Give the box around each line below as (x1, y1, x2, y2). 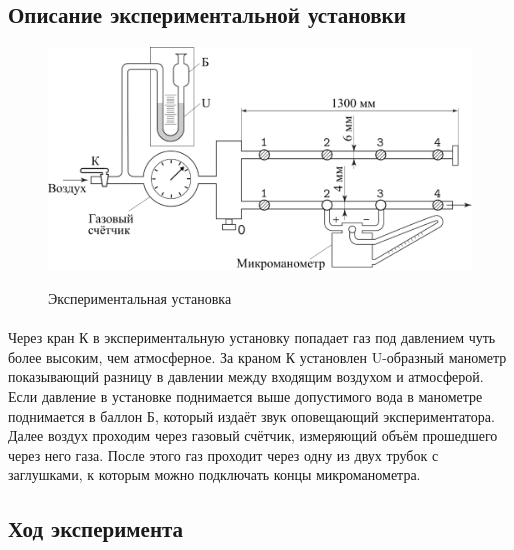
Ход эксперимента (8, 513, 184, 544)
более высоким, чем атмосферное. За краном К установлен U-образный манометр (8, 346, 507, 367)
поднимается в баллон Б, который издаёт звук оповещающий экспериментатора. (8, 405, 495, 426)
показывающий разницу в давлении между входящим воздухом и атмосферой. (8, 366, 484, 387)
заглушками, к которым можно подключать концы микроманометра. (8, 464, 421, 485)
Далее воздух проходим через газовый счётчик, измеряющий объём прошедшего (8, 425, 498, 446)
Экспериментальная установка (48, 288, 232, 309)
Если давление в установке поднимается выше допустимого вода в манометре (8, 386, 483, 407)
